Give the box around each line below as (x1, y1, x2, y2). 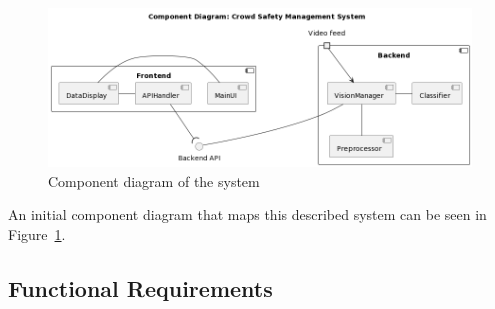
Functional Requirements (8, 272, 273, 303)
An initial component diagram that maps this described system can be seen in (8, 204, 487, 225)
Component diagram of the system (48, 170, 260, 191)
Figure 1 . (8, 223, 66, 244)
